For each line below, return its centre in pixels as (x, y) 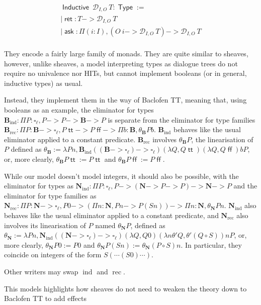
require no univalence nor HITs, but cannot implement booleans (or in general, (125, 73)
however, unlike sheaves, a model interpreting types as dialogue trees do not (121, 63)
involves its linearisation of (45, 225)
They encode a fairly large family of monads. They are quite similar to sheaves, (126, 54)
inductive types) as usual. (43, 83)
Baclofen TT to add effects (45, 298)
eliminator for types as (39, 186)
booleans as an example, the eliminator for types (79, 110)
